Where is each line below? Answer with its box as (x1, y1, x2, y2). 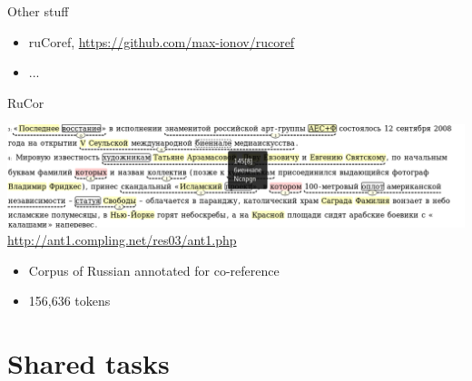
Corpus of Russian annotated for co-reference (28, 260, 280, 279)
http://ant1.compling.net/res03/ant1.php (7, 230, 237, 249)
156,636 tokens (28, 291, 111, 310)
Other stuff (7, 2, 69, 20)
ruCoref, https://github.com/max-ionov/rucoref (28, 32, 295, 51)
